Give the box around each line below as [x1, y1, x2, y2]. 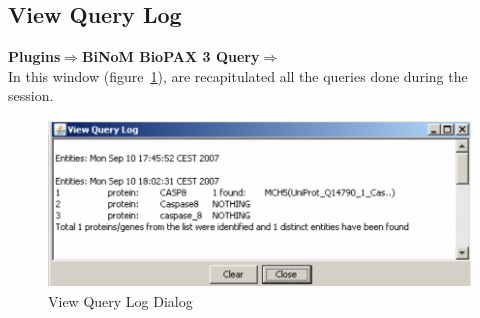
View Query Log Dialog [48, 290, 193, 311]
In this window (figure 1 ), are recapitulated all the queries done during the [8, 65, 468, 86]
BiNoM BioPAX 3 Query [81, 46, 260, 67]
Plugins [8, 46, 61, 67]
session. [8, 85, 54, 106]
